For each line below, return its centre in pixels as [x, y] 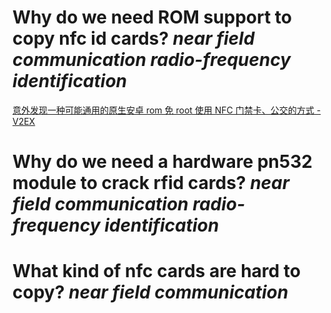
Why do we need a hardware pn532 [162, 162]
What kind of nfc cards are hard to [157, 271]
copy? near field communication [150, 292]
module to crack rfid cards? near [151, 183]
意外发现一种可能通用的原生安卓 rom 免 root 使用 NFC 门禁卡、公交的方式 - [167, 110]
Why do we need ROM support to [152, 17]
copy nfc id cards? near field [133, 38]
